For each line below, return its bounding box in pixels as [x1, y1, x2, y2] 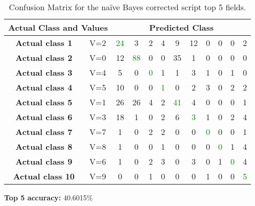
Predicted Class [149, 21, 214, 33]
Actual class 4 [15, 81, 73, 93]
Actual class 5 [15, 96, 73, 108]
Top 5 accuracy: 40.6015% [4, 192, 93, 202]
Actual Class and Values [8, 21, 108, 33]
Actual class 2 [15, 52, 73, 63]
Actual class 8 [15, 141, 73, 152]
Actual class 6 [15, 111, 73, 123]
